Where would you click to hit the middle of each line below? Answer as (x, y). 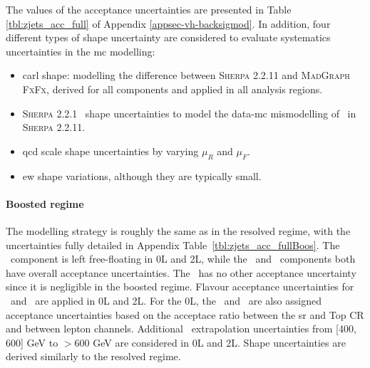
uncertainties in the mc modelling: (81, 51)
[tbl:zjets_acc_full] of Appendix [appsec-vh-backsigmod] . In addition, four (168, 23)
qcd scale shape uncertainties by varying (111, 151)
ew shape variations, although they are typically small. (142, 175)
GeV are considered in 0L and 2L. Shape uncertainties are (219, 342)
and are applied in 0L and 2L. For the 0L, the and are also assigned (166, 300)
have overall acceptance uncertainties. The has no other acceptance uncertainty (181, 272)
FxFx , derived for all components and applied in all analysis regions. (173, 89)
